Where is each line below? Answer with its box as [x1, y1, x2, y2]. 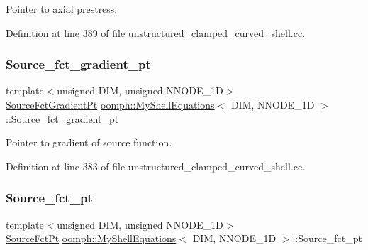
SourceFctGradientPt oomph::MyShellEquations [6, 97, 215, 112]
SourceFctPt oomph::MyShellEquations [6, 231, 177, 246]
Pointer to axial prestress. [6, 1, 118, 16]
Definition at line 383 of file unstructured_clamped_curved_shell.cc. [6, 158, 306, 173]
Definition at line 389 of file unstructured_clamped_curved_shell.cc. [6, 25, 306, 40]
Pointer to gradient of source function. [6, 135, 172, 150]
